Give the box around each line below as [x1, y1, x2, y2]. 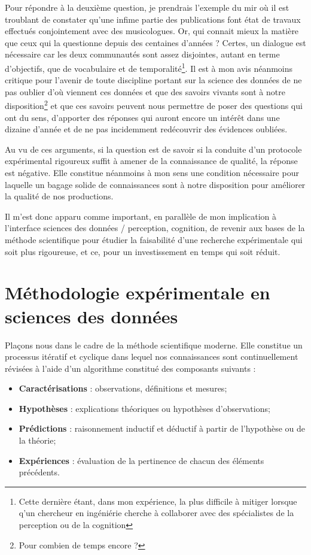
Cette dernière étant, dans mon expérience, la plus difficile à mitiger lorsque [19, 495, 297, 507]
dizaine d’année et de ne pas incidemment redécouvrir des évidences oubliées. [5, 123, 288, 135]
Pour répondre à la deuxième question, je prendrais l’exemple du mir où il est [5, 1, 289, 13]
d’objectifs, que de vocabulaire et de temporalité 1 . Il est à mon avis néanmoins [5, 60, 293, 74]
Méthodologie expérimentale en [5, 280, 270, 305]
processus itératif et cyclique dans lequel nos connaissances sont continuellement [5, 350, 298, 363]
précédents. [19, 466, 60, 478]
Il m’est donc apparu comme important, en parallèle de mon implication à [5, 210, 277, 222]
